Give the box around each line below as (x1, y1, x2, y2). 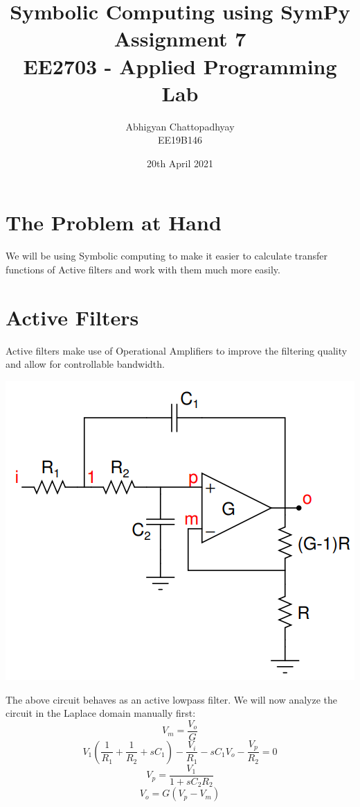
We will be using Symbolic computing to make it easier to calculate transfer (6, 248, 328, 263)
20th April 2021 (146, 155, 214, 170)
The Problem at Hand (6, 208, 222, 237)
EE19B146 (158, 133, 202, 147)
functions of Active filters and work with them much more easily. (6, 262, 280, 276)
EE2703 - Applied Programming (23, 51, 337, 80)
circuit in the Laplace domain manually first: (6, 706, 196, 720)
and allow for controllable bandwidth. (6, 357, 165, 371)
